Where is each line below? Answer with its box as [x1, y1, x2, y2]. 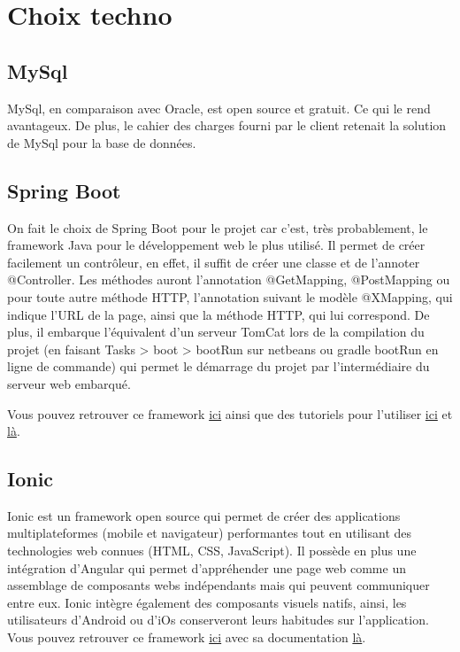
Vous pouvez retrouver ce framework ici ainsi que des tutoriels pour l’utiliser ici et [7, 404, 453, 423]
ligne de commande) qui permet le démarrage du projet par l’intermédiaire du [7, 357, 430, 376]
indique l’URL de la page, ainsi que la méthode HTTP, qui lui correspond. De [7, 305, 430, 323]
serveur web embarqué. [7, 374, 131, 392]
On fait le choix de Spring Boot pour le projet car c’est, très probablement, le [7, 218, 428, 237]
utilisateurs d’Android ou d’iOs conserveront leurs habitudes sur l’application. [7, 610, 429, 629]
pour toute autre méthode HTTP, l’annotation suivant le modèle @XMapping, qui [7, 287, 453, 306]
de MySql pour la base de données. [7, 133, 196, 151]
